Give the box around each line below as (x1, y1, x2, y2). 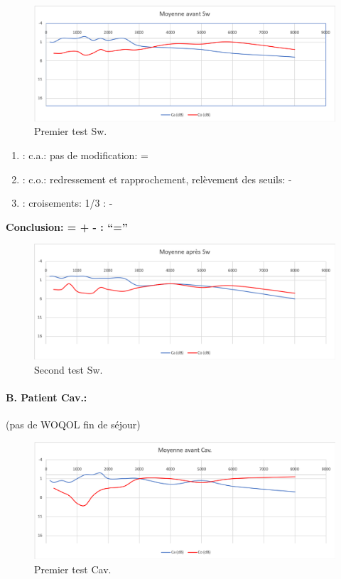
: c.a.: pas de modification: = (22, 147, 148, 162)
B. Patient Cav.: (6, 390, 87, 405)
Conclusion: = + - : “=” (6, 219, 128, 234)
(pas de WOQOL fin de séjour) (6, 417, 141, 432)
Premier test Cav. (34, 561, 112, 576)
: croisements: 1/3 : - (22, 195, 113, 210)
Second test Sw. (34, 362, 103, 377)
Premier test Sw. (34, 124, 107, 139)
